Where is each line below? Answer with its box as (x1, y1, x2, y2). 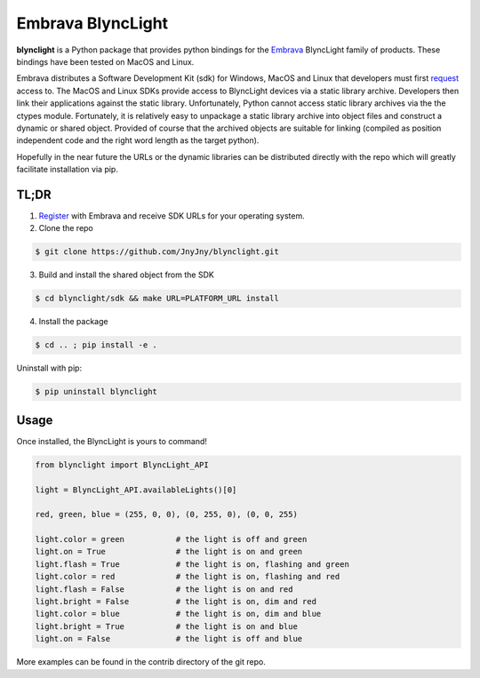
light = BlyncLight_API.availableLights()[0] (35, 484, 237, 495)
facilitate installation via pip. (16, 164, 119, 175)
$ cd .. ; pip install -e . (35, 340, 157, 350)
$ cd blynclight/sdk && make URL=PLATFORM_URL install (35, 293, 279, 304)
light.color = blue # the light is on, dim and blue (35, 609, 322, 619)
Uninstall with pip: (16, 363, 83, 373)
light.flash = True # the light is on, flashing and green (35, 559, 350, 569)
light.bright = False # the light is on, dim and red (35, 596, 317, 607)
